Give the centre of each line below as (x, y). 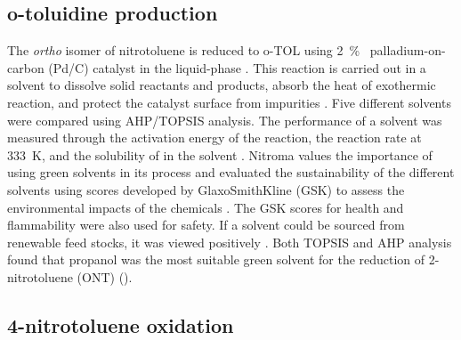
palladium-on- (408, 50)
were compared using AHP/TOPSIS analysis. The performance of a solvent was (225, 120)
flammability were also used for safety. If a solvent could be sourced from (206, 225)
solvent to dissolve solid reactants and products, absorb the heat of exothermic (222, 85)
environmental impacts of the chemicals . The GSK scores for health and (206, 207)
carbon (26, 67)
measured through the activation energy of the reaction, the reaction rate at (214, 138)
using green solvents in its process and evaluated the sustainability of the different (231, 172)
